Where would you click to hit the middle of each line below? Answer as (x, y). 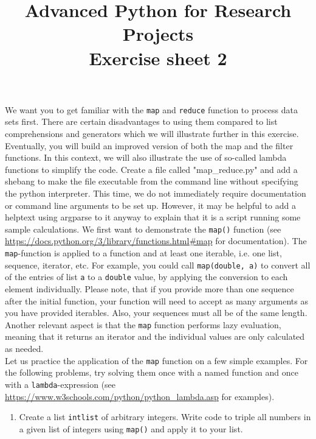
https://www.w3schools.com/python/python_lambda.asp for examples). (140, 396)
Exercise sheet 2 (158, 58)
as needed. (24, 348)
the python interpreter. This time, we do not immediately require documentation (156, 193)
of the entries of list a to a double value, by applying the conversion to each (146, 277)
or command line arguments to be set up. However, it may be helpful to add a (150, 205)
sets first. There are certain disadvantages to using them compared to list (141, 121)
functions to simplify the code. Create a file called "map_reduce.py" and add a (151, 169)
